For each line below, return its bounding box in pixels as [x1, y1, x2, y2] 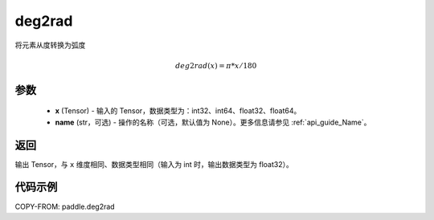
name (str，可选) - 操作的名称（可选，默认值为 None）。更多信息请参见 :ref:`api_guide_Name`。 [55, 117, 371, 127]
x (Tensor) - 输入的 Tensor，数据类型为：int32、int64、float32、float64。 [55, 106, 301, 116]
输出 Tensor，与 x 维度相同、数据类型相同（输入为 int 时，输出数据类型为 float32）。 [14, 159, 293, 169]
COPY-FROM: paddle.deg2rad [14, 202, 116, 211]
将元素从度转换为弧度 [14, 40, 86, 50]
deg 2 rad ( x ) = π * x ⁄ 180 [175, 61, 257, 70]
